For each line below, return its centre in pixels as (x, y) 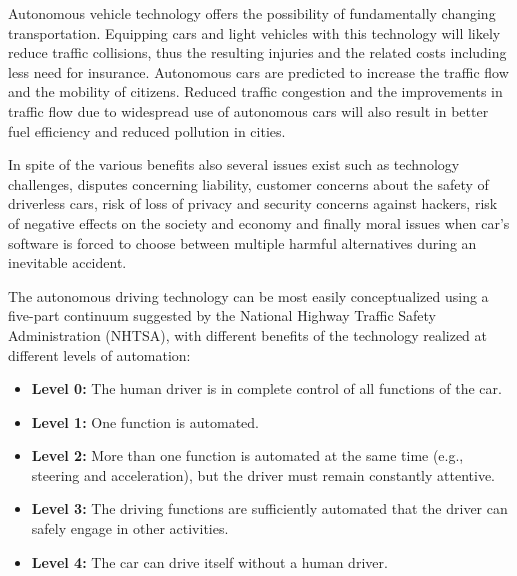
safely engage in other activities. (130, 528)
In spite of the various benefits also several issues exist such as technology (234, 164)
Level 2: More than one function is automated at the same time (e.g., (247, 455)
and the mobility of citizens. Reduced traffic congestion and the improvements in (255, 91)
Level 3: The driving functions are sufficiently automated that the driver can (269, 508)
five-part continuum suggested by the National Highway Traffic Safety (222, 315)
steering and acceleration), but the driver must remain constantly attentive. (263, 474)
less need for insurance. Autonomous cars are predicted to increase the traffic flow (258, 71)
